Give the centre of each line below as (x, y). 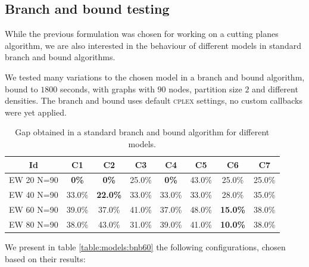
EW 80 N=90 (34, 224)
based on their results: (45, 258)
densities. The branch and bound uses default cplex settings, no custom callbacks (154, 100)
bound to (21, 89)
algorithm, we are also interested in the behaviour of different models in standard (153, 45)
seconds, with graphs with (107, 89)
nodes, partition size (205, 89)
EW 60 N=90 (34, 209)
